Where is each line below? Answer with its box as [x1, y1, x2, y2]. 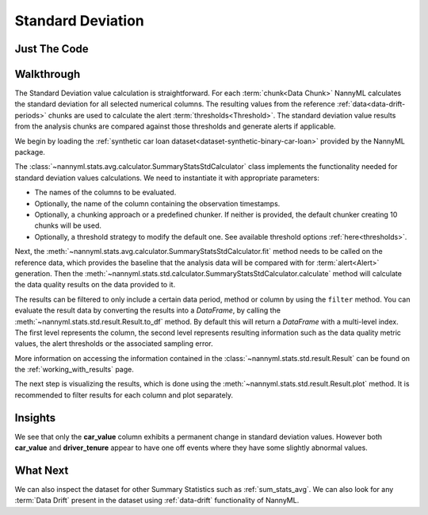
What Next [14, 463, 69, 477]
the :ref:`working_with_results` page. [14, 365, 134, 375]
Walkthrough [14, 67, 81, 81]
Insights [14, 411, 56, 425]
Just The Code [14, 42, 89, 56]
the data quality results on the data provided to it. [14, 280, 176, 290]
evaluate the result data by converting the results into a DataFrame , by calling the [14, 306, 281, 315]
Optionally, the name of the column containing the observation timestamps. [34, 198, 281, 208]
